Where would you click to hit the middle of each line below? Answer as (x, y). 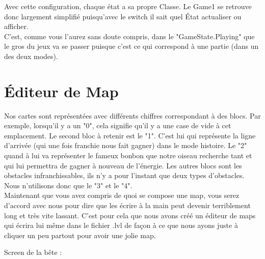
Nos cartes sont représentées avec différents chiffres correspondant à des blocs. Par (132, 115)
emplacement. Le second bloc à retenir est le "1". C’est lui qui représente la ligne (130, 135)
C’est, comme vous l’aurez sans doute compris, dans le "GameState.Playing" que (129, 36)
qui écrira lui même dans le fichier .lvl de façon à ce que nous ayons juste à (121, 225)
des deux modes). (31, 56)
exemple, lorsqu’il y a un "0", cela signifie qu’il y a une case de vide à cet (118, 125)
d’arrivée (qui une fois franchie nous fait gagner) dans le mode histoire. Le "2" (126, 145)
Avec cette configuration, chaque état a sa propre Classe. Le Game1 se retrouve (128, 6)
